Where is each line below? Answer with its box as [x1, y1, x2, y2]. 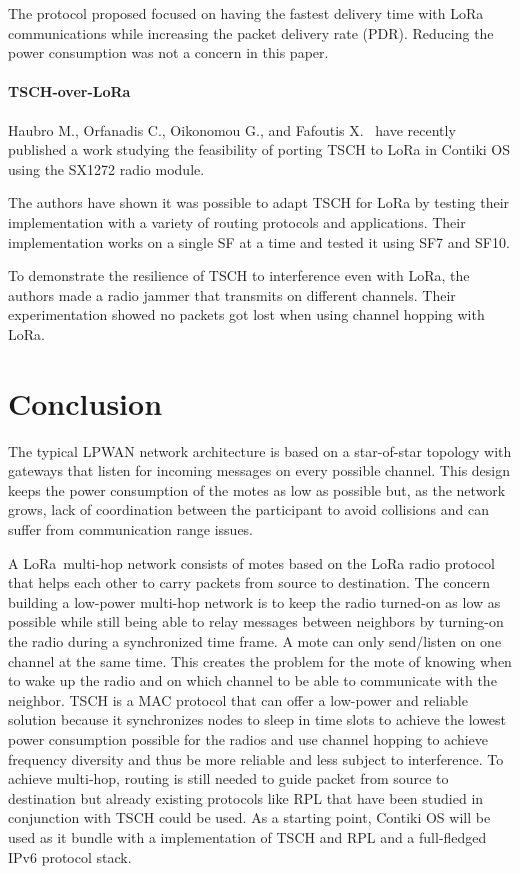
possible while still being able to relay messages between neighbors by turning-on [8, 611, 504, 632]
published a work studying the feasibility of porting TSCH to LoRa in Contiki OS [8, 139, 511, 160]
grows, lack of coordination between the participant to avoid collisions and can [8, 499, 490, 520]
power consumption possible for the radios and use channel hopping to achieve [8, 728, 489, 749]
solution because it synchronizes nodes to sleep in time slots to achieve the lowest [8, 709, 507, 730]
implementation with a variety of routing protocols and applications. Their [8, 211, 466, 232]
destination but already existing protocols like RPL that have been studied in [8, 787, 484, 808]
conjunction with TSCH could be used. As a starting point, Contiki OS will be [8, 807, 491, 828]
